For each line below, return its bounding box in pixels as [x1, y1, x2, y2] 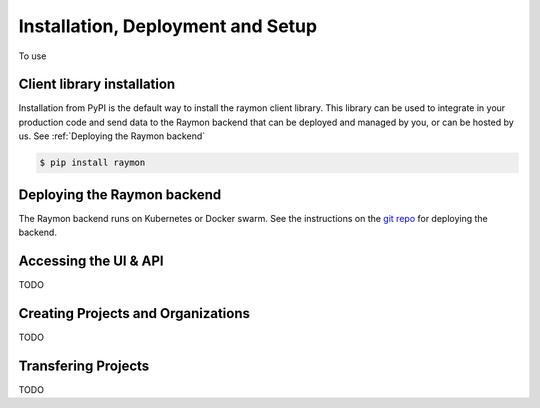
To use [18, 50, 47, 62]
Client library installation [18, 76, 176, 93]
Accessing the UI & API [18, 252, 164, 269]
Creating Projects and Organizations [18, 305, 250, 322]
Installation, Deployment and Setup [18, 15, 318, 37]
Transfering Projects [18, 357, 150, 374]
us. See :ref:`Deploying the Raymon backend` [18, 130, 206, 142]
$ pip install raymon [39, 157, 146, 169]
